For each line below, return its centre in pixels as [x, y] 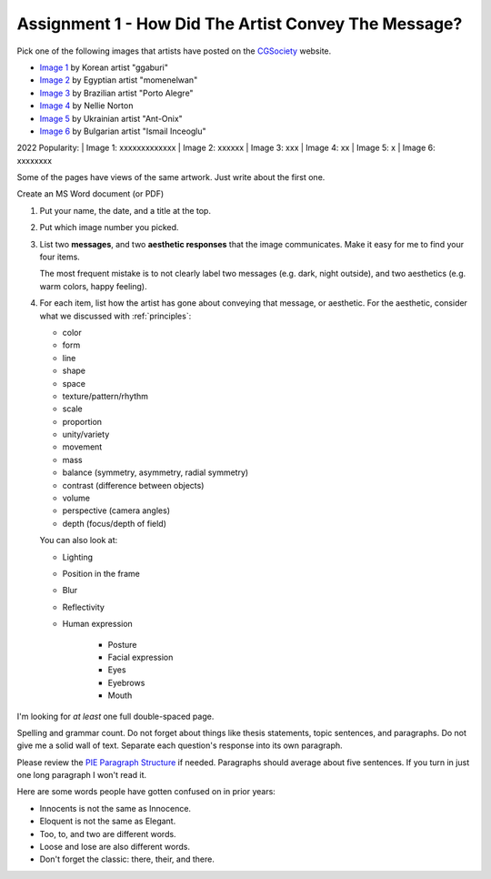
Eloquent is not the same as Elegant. [108, 821]
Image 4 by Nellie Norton [86, 106]
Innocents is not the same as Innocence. [115, 808]
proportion [82, 421]
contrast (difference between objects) [133, 485]
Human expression [98, 624]
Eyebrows [126, 682]
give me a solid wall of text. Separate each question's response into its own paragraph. [180, 745]
